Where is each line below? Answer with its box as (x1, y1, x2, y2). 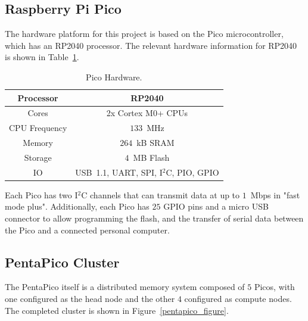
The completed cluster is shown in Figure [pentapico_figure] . (5, 304, 229, 316)
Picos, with (254, 281, 295, 293)
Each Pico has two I (5, 188, 78, 201)
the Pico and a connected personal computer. (5, 223, 170, 236)
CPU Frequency (9, 121, 67, 134)
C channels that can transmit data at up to (81, 188, 240, 201)
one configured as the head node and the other (5, 292, 175, 305)
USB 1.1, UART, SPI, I (75, 166, 163, 178)
